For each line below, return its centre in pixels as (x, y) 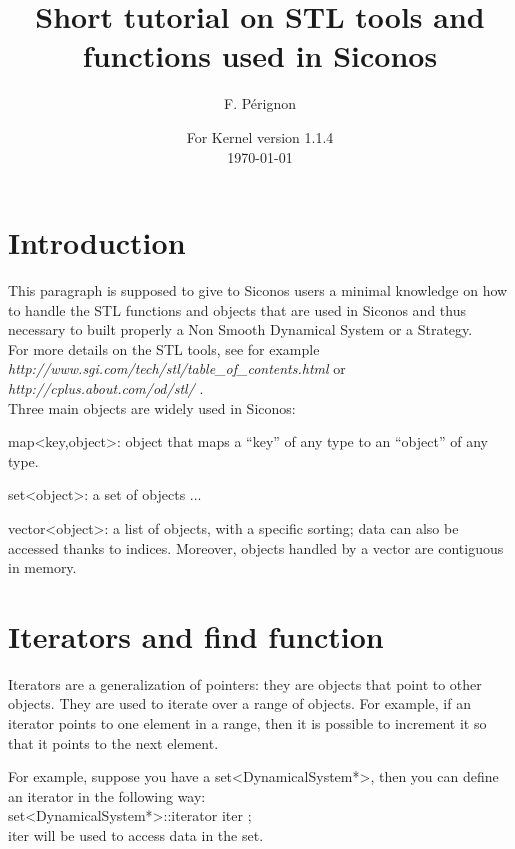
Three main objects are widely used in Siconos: (152, 407)
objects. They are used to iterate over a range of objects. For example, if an (239, 703)
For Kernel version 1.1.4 (260, 136)
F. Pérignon (259, 103)
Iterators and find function (196, 635)
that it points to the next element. (113, 742)
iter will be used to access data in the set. (136, 835)
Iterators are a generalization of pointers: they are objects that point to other (245, 683)
